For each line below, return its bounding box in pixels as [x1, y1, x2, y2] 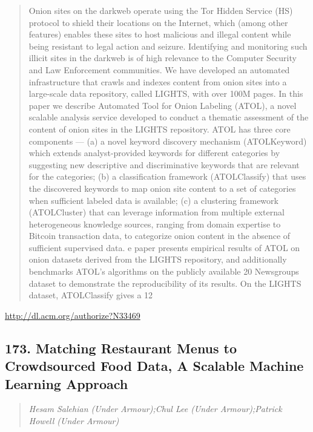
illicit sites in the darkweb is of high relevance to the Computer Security [28, 51, 297, 64]
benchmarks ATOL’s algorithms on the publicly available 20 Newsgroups [28, 265, 299, 278]
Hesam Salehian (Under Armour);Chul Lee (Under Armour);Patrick [28, 402, 282, 415]
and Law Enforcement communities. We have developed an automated [28, 63, 290, 76]
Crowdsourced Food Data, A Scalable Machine [5, 356, 304, 375]
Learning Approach [5, 374, 128, 393]
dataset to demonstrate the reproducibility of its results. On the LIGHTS [28, 277, 301, 289]
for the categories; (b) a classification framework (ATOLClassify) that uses [28, 170, 306, 183]
